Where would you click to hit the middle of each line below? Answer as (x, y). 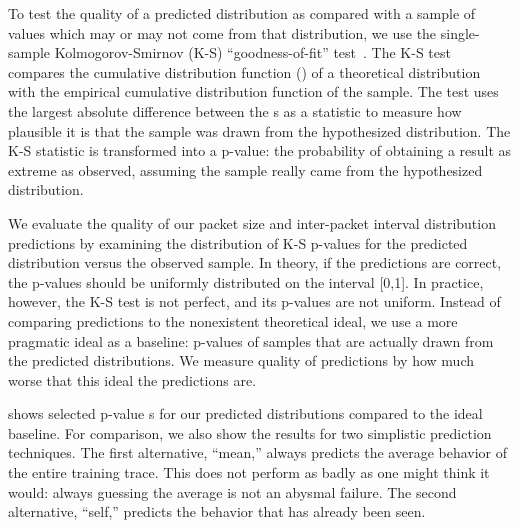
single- (460, 32)
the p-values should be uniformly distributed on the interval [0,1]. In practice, (246, 281)
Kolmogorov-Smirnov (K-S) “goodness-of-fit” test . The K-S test (252, 52)
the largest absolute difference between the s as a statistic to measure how (235, 110)
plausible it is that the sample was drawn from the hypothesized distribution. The (259, 130)
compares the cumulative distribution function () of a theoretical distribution (244, 71)
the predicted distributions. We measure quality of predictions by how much (241, 360)
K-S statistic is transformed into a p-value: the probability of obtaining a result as (260, 150)
